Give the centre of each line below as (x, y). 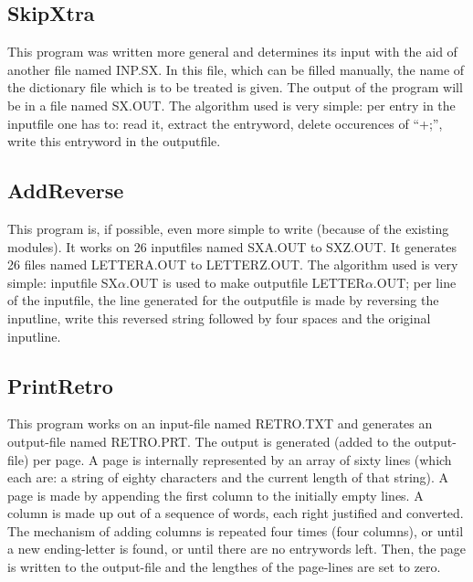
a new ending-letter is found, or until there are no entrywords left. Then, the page (237, 549)
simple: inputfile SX (63, 282)
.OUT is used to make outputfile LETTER (246, 282)
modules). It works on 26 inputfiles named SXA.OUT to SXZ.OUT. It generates (232, 246)
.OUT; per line (415, 282)
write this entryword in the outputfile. (114, 141)
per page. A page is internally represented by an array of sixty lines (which (242, 459)
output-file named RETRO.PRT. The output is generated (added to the (209, 441)
